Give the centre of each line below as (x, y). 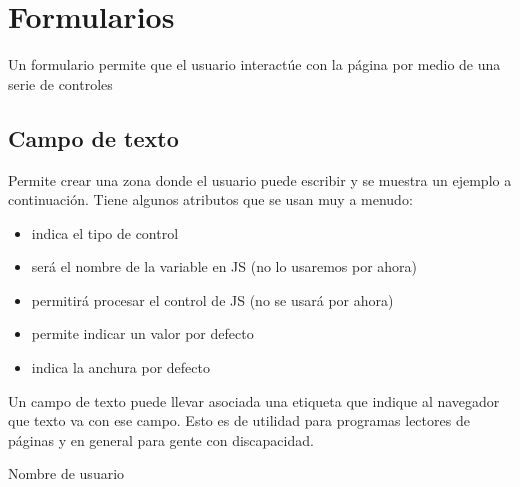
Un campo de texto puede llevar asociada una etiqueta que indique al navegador (254, 400)
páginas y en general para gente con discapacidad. (161, 439)
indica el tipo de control (105, 232)
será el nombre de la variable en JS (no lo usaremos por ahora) (224, 266)
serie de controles (60, 83)
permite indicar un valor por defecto (142, 333)
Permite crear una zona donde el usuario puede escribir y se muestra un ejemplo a (260, 179)
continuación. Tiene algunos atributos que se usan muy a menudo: (210, 199)
